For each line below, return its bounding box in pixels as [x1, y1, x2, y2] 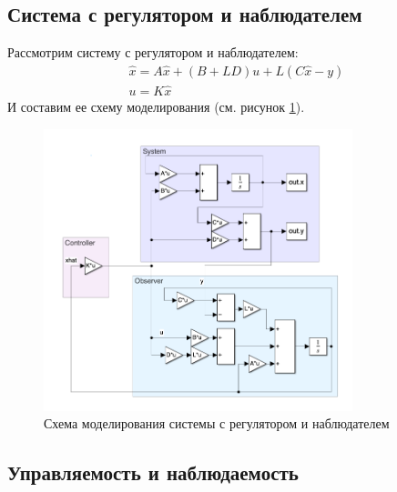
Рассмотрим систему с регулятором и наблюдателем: [7, 43, 299, 62]
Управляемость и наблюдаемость [7, 458, 299, 487]
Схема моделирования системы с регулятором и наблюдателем [44, 414, 390, 433]
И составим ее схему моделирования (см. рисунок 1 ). [7, 97, 305, 116]
